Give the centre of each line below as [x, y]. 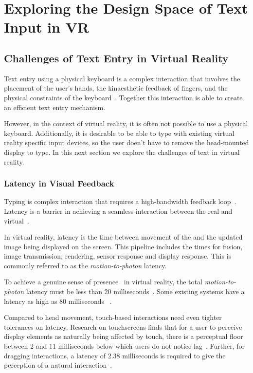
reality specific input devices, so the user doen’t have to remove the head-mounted [126, 142]
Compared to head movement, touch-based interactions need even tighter [113, 317]
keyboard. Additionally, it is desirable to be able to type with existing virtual [119, 133]
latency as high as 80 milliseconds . [58, 301]
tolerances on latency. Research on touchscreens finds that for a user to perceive [123, 326]
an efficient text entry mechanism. [55, 107]
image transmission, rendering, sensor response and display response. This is [118, 256]
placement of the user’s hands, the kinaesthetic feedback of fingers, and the [116, 88]
